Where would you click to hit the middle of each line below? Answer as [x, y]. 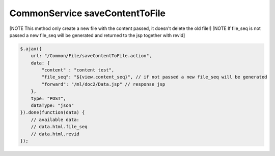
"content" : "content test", [78, 70]
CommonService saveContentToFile [87, 13]
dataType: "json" [52, 106]
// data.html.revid [55, 134]
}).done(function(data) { [52, 112]
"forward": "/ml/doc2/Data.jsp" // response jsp [103, 84]
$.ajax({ [31, 49]
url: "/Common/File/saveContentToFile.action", [91, 56]
